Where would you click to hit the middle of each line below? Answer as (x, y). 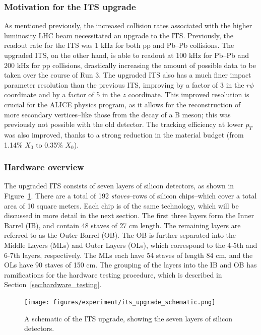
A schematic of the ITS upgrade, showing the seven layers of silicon (128, 318)
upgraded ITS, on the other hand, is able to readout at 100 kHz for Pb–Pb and (127, 55)
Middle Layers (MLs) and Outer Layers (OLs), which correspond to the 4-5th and (131, 245)
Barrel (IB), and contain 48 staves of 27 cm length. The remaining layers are (122, 225)
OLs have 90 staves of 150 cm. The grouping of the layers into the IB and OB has (130, 265)
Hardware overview (44, 167)
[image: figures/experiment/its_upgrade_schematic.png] (120, 302)
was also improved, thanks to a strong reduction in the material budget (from (124, 134)
